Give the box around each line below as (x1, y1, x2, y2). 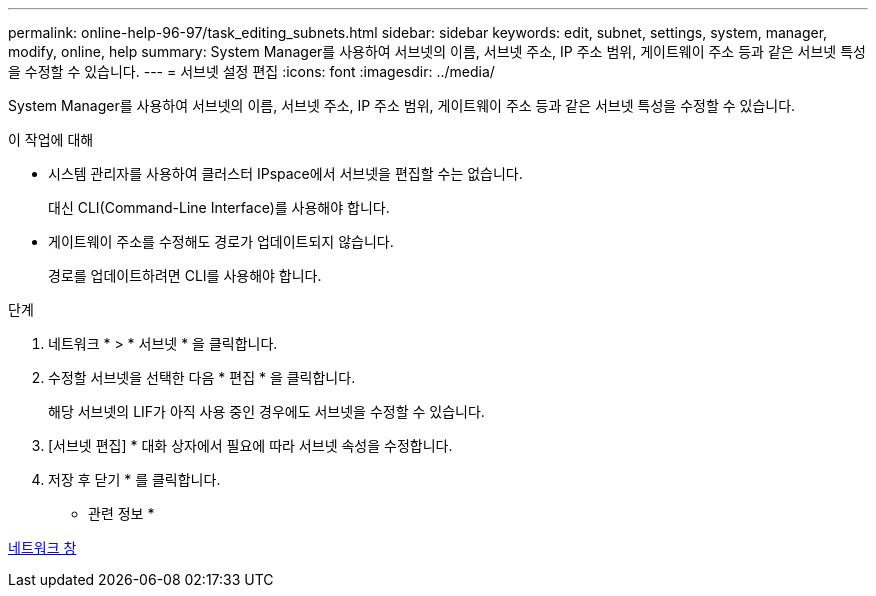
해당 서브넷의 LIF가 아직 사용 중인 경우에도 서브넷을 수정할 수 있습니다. (48, 403, 485, 420)
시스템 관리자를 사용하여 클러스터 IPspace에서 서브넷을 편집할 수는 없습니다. (48, 165, 523, 182)
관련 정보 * (88, 505, 155, 522)
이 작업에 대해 (8, 131, 94, 148)
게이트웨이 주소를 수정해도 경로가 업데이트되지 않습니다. (48, 233, 394, 250)
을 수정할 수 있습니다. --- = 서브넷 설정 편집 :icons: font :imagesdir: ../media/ (8, 63, 495, 80)
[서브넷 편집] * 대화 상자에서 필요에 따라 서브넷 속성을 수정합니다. (48, 437, 453, 454)
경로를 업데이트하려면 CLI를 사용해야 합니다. (48, 267, 322, 284)
